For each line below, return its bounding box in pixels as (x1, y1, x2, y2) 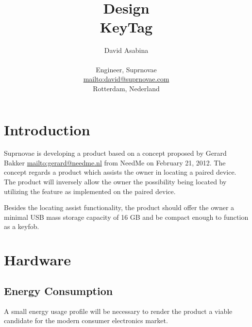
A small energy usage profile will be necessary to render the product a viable (4, 306, 233, 316)
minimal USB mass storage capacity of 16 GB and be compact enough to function (4, 212, 249, 222)
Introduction (4, 120, 90, 140)
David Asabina (104, 45, 149, 55)
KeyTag (100, 17, 153, 37)
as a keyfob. (4, 221, 39, 231)
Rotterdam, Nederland (93, 83, 160, 93)
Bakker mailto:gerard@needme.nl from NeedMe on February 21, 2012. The (4, 157, 226, 167)
